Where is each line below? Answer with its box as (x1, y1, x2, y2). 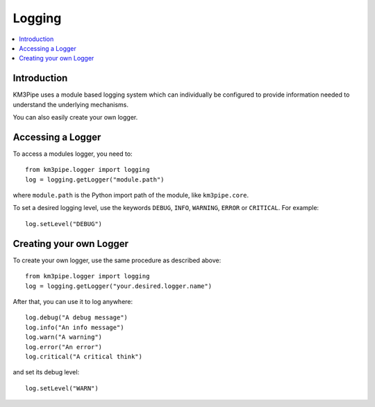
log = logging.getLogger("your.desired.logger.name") (25, 282, 212, 290)
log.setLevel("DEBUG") (25, 220, 103, 228)
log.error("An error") (25, 343, 103, 351)
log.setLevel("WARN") (25, 384, 99, 392)
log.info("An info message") (25, 324, 124, 331)
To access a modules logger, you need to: (12, 150, 133, 158)
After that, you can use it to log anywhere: (12, 297, 133, 305)
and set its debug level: (12, 368, 80, 376)
